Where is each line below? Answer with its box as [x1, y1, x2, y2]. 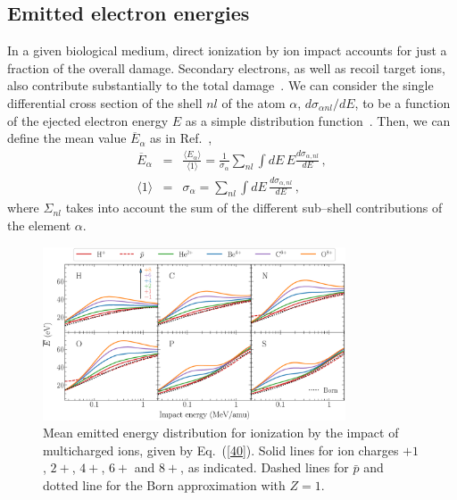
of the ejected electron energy [7, 111, 169, 129]
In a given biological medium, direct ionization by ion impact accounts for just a [7, 41, 447, 60]
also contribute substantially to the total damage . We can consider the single [7, 76, 434, 95]
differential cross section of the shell [7, 93, 203, 112]
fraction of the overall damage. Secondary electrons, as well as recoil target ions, [7, 58, 445, 77]
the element [7, 215, 71, 234]
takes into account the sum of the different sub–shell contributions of [65, 198, 443, 217]
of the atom [221, 93, 286, 112]
